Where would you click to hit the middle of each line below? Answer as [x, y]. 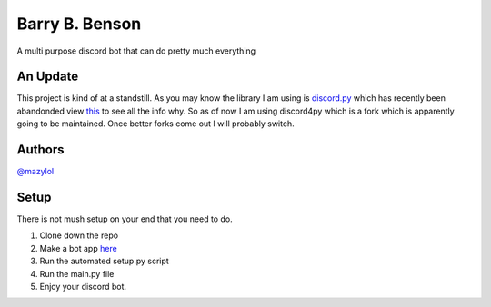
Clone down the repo [79, 235]
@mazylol [35, 172]
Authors [40, 150]
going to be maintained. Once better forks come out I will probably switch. [155, 124]
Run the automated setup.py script [105, 261]
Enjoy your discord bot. [83, 287]
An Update [48, 77]
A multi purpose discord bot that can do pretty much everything [136, 51]
